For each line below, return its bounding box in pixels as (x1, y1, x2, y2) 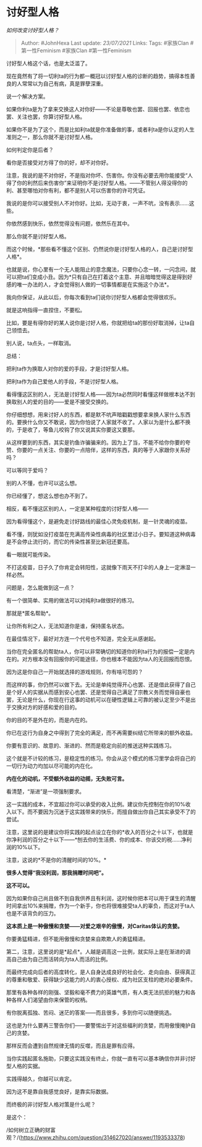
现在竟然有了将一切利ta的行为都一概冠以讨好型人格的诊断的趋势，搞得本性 (6, 72, 191, 79)
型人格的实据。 (6, 1062, 43, 1069)
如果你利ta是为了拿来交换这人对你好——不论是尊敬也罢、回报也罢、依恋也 (6, 105, 191, 113)
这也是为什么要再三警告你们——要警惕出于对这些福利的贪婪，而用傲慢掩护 (6, 1021, 191, 1029)
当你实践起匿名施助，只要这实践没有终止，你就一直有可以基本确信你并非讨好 (6, 1054, 196, 1062)
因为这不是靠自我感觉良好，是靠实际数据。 (6, 1087, 112, 1095)
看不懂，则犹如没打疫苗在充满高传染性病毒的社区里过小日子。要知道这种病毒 (6, 530, 196, 537)
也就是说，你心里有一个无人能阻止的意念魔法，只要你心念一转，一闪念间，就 (6, 265, 196, 273)
